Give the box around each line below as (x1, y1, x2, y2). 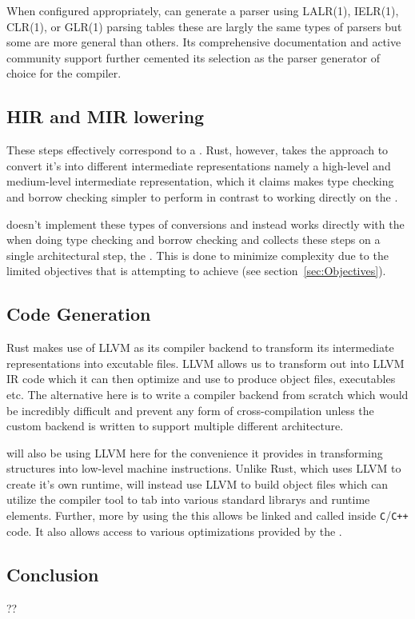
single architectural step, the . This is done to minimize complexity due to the (6, 246, 389, 263)
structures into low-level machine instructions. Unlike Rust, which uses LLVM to (6, 460, 401, 477)
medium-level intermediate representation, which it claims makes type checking (6, 173, 394, 190)
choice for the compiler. (6, 65, 122, 82)
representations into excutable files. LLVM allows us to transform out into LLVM (6, 354, 405, 371)
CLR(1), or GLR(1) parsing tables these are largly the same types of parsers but (6, 18, 402, 34)
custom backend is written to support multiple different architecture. (6, 417, 344, 434)
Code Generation (6, 302, 151, 326)
